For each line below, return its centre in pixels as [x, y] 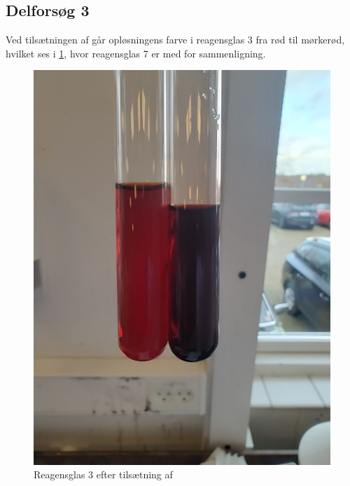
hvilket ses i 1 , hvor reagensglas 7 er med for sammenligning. [136, 53]
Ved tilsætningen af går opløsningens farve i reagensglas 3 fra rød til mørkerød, [175, 40]
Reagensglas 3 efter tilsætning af [103, 474]
